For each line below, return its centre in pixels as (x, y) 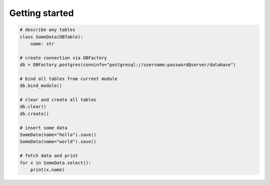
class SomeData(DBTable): (51, 37)
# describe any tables (47, 30)
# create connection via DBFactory (63, 58)
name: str (42, 43)
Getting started (41, 13)
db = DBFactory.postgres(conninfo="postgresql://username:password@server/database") (128, 65)
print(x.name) (47, 169)
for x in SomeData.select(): (55, 163)
